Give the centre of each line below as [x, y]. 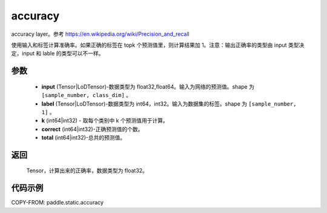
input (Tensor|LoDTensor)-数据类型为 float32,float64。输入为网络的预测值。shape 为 [148, 86]
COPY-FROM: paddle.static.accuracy [58, 203]
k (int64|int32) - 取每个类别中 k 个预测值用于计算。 [105, 121]
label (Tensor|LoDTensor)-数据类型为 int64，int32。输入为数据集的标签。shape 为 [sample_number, [169, 104]
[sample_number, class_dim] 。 [87, 95]
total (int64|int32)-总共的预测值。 [84, 138]
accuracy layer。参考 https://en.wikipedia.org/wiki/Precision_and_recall [101, 34]
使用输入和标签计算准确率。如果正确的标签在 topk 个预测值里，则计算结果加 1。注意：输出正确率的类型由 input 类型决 [158, 45]
